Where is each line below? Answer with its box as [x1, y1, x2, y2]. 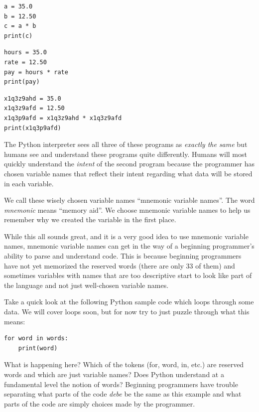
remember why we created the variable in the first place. [4, 214, 176, 225]
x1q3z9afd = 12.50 [4, 105, 65, 112]
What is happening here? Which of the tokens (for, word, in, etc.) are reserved [4, 359, 244, 370]
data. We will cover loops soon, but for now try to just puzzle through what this [4, 306, 250, 317]
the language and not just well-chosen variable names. [4, 279, 169, 290]
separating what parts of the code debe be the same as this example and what [4, 389, 242, 399]
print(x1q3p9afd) [4, 124, 61, 132]
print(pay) [4, 78, 40, 86]
